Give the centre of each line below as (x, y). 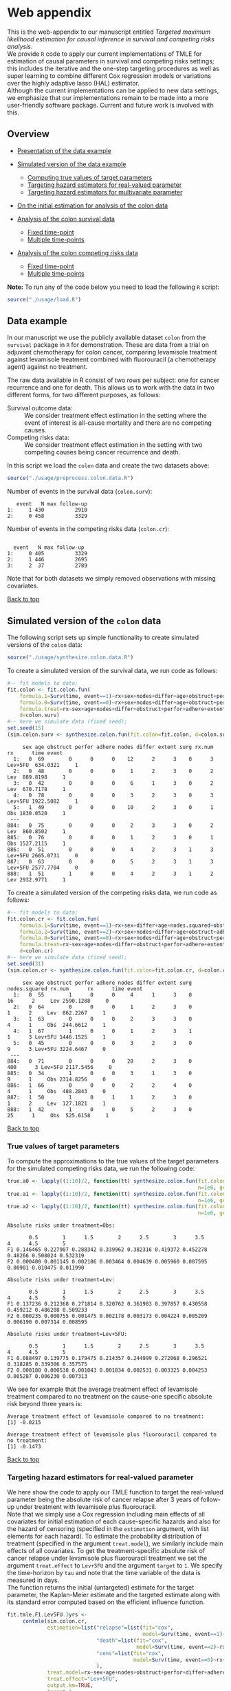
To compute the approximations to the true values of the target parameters (113, 1161)
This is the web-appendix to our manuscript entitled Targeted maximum (109, 32)
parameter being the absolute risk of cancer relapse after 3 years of (103, 1500)
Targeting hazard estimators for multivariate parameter (105, 192)
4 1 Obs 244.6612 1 (57, 1025)
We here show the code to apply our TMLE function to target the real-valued (115, 1492)
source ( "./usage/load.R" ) (44, 299)
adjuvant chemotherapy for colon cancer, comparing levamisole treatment (112, 352)
